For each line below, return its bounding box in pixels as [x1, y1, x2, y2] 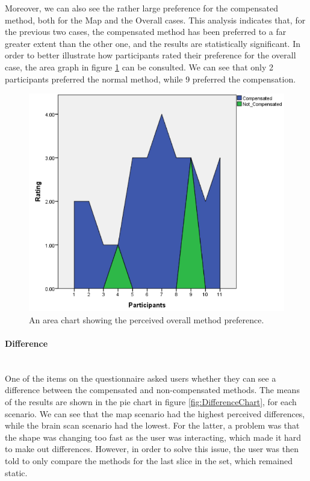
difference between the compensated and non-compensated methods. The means [5, 383, 300, 396]
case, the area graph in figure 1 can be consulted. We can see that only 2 [5, 60, 273, 73]
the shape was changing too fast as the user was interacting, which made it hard [5, 430, 302, 443]
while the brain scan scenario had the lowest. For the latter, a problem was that [5, 419, 300, 432]
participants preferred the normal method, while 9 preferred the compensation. [5, 72, 296, 85]
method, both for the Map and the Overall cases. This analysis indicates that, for [5, 13, 306, 26]
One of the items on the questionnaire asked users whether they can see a [5, 371, 276, 384]
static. [5, 466, 28, 479]
